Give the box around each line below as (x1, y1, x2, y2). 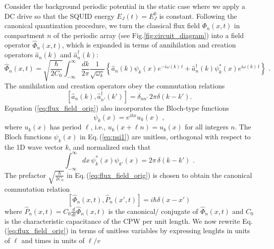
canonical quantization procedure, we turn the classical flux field (4, 20, 200, 31)
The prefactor (4, 169, 46, 180)
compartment (4, 30, 45, 40)
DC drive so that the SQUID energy (4, 10, 114, 21)
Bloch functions (4, 131, 52, 141)
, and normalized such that (69, 141, 151, 152)
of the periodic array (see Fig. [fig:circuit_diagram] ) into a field (54, 30, 244, 40)
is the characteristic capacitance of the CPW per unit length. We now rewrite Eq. (4, 215, 253, 226)
